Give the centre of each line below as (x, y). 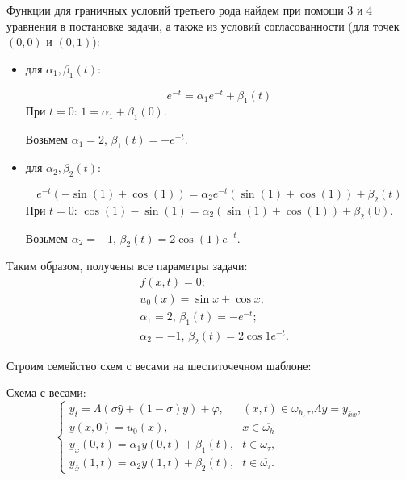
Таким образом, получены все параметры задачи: (127, 266)
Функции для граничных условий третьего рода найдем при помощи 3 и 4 (190, 10)
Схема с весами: (46, 392)
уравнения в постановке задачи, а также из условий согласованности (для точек (203, 25)
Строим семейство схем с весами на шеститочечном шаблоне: (159, 365)
